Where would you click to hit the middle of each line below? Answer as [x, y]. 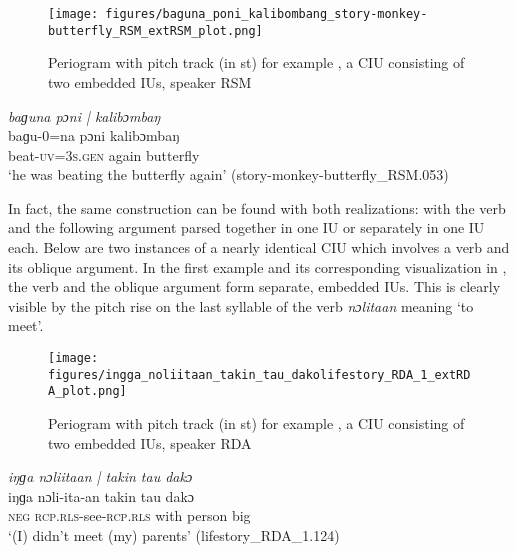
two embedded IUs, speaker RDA [150, 442]
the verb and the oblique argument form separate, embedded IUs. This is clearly [254, 286]
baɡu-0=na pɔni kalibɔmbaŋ [94, 135]
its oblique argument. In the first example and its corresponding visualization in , [257, 266]
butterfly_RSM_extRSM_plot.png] [155, 30]
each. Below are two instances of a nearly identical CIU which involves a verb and [259, 247]
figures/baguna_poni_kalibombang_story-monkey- [266, 14]
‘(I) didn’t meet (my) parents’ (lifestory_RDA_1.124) [174, 534]
